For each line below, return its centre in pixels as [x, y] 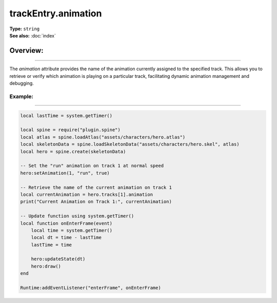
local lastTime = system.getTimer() [66, 116]
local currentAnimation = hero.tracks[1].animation [87, 194]
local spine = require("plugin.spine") [70, 130]
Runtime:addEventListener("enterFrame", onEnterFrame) [91, 288]
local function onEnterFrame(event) [66, 223]
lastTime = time [51, 245]
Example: [21, 96]
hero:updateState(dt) [58, 259]
